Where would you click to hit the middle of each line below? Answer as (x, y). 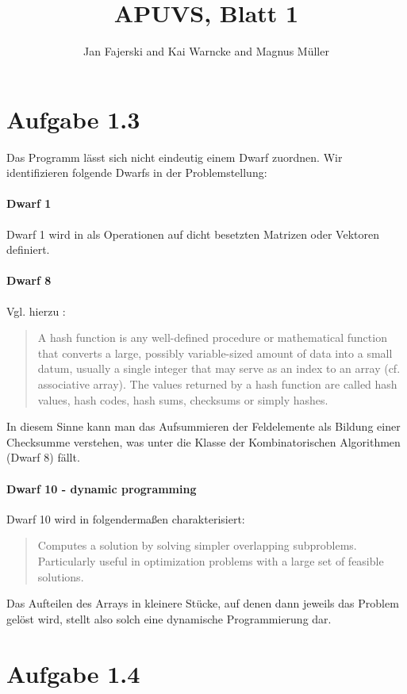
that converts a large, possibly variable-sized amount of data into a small (215, 353)
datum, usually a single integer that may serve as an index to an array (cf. (219, 368)
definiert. (28, 249)
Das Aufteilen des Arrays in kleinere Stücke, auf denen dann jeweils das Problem (203, 603)
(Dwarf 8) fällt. (43, 457)
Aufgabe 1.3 (73, 119)
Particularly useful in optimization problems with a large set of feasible (211, 560)
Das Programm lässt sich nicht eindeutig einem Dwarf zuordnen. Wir (175, 157)
